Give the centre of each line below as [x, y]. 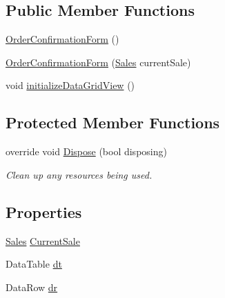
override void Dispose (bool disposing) [86, 151]
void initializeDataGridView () [70, 85]
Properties [44, 211]
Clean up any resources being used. [79, 174]
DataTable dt [34, 264]
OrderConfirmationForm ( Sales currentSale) [98, 62]
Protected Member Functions [113, 122]
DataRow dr [32, 287]
